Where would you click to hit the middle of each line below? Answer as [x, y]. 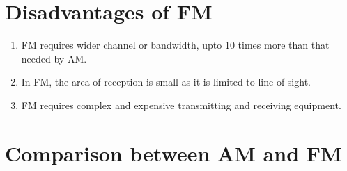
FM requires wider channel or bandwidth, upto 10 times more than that [175, 45]
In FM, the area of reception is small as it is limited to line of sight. [166, 82]
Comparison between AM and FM [173, 153]
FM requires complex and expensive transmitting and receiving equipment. [181, 105]
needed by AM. [54, 58]
